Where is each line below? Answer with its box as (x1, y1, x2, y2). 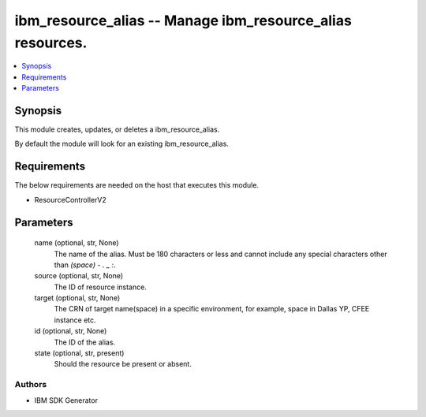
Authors (14, 379, 47, 390)
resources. (14, 34, 88, 51)
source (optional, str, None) (34, 271, 124, 281)
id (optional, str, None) (34, 326, 107, 336)
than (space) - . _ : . (54, 260, 116, 270)
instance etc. (54, 315, 96, 325)
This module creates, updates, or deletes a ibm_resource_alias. (14, 125, 220, 134)
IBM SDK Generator (34, 395, 99, 405)
